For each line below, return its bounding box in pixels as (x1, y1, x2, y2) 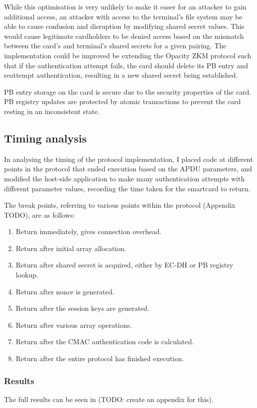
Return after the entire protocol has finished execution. (15, 353, 184, 364)
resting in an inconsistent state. (4, 106, 100, 116)
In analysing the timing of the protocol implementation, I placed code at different (4, 153, 253, 164)
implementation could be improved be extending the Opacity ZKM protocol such (4, 50, 252, 60)
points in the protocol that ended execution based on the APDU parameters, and (4, 163, 253, 174)
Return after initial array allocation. (15, 243, 127, 253)
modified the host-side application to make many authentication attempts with (4, 173, 245, 183)
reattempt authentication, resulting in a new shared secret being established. (4, 70, 238, 80)
